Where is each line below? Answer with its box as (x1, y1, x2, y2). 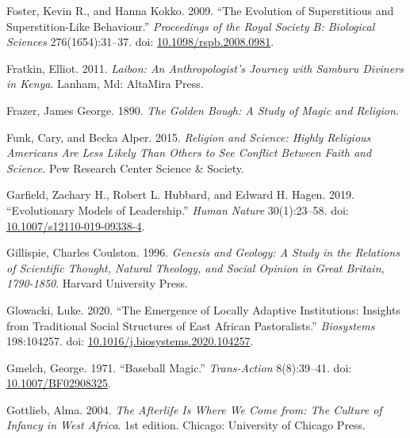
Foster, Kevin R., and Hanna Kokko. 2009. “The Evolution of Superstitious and (6, 2, 394, 18)
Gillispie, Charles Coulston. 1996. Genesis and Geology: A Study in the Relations (6, 244, 400, 261)
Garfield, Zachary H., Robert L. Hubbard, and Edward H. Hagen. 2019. (6, 186, 354, 203)
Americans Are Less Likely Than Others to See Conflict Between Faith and (6, 144, 372, 161)
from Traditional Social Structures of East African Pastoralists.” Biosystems (6, 317, 375, 333)
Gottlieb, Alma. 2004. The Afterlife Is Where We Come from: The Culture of (6, 401, 382, 417)
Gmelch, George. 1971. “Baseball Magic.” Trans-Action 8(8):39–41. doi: (6, 359, 352, 375)
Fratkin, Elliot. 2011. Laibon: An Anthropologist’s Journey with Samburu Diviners (6, 59, 404, 76)
